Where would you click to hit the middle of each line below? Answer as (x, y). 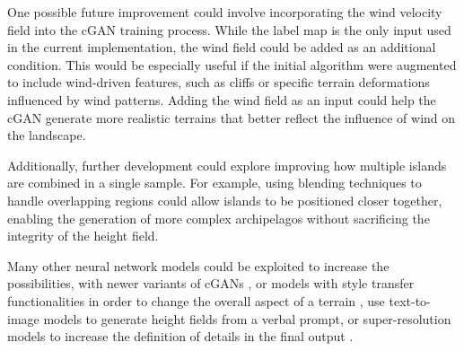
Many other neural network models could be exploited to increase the (198, 265)
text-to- (410, 300)
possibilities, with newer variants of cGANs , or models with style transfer (211, 283)
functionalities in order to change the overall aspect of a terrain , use (196, 300)
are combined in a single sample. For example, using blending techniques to (214, 183)
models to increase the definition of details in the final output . (180, 336)
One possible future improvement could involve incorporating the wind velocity (225, 12)
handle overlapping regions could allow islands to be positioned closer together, (225, 200)
